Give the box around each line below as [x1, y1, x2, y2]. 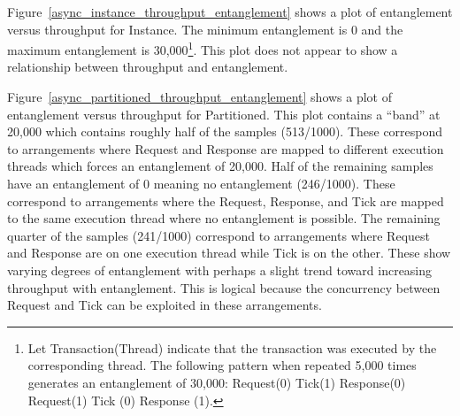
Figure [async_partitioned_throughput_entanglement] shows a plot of [7, 88, 393, 106]
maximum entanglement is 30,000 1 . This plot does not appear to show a [7, 38, 398, 58]
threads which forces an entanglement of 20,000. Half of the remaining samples [7, 157, 433, 175]
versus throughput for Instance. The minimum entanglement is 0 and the [7, 19, 403, 38]
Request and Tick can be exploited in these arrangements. [7, 296, 322, 314]
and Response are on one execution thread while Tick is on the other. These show [7, 243, 451, 262]
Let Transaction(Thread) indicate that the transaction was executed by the [27, 338, 437, 357]
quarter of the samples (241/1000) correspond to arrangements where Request [7, 226, 430, 244]
